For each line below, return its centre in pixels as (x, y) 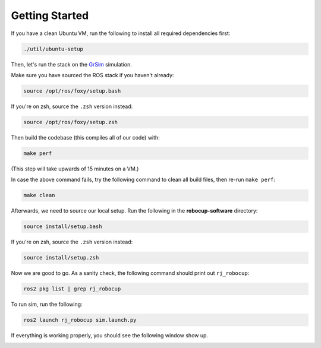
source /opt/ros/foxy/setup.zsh (71, 122)
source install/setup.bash (63, 227)
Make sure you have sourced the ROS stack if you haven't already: (92, 75)
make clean (39, 195)
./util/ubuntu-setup (53, 49)
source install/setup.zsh (61, 258)
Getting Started (50, 15)
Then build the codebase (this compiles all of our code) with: (85, 137)
